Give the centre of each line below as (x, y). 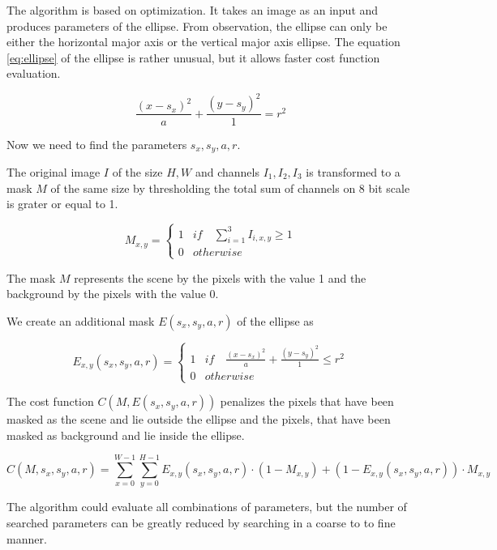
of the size (137, 171)
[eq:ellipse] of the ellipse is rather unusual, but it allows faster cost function (193, 57)
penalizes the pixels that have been (307, 401)
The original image (54, 171)
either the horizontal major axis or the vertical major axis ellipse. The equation (204, 42)
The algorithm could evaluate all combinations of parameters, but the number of (207, 507)
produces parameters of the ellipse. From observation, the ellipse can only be (197, 26)
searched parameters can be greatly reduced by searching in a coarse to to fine (201, 522)
